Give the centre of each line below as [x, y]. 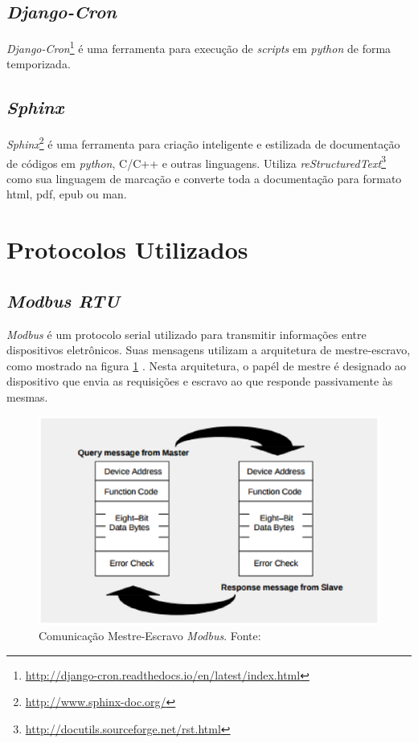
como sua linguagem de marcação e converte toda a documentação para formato [204, 178]
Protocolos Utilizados [127, 249]
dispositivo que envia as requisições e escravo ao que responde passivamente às [200, 381]
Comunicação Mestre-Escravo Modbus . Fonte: [150, 636]
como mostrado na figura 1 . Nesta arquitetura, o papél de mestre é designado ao [207, 365]
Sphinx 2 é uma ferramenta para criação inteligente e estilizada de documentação [203, 143]
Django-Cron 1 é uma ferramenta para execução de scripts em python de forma [199, 47]
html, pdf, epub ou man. [67, 194]
